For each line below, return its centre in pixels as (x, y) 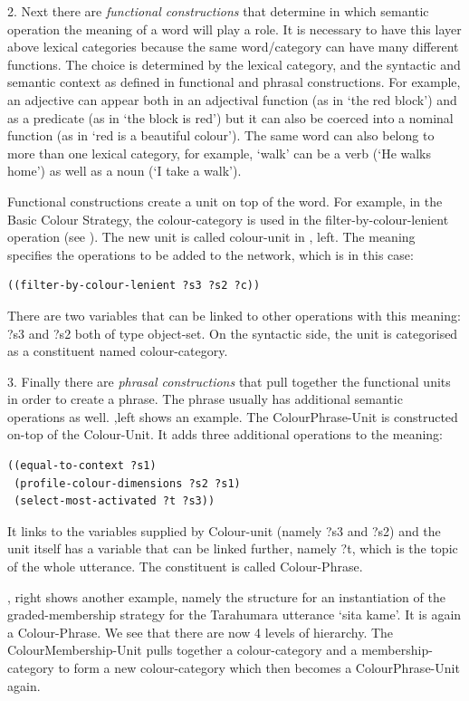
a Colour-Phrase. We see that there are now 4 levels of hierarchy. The (201, 632)
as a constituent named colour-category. (118, 351)
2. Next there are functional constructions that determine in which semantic (218, 11)
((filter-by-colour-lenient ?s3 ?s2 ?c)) (134, 286)
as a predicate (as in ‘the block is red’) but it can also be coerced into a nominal (230, 117)
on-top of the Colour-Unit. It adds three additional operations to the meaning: (225, 434)
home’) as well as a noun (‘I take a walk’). (124, 171)
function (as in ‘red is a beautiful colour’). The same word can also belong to (221, 135)
